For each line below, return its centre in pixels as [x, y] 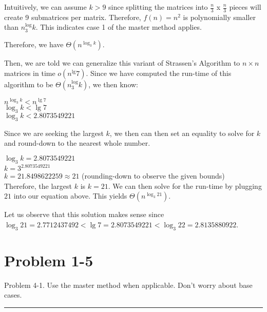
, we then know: [113, 84]
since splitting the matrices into [158, 7]
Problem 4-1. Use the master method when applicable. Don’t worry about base [128, 285]
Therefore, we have [34, 44]
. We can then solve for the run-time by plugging [185, 186]
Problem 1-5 [49, 260]
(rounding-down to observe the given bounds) [153, 176]
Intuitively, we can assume [45, 7]
